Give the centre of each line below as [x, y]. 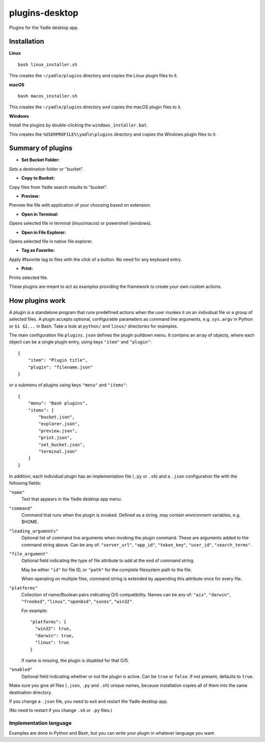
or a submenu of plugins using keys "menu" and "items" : [68, 385]
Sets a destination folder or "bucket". [46, 169]
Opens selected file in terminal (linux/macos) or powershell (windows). [80, 223]
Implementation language [40, 723]
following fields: [25, 483]
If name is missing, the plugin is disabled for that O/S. [75, 661]
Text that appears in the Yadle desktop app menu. [72, 499]
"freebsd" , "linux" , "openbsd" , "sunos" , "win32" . [77, 602]
